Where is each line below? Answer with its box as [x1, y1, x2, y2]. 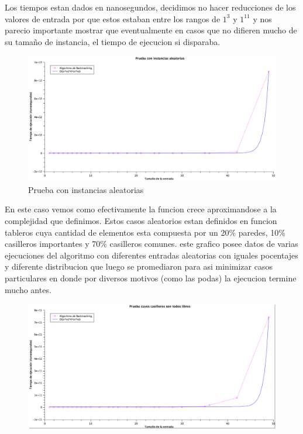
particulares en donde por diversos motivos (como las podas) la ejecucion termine [5, 272, 297, 284]
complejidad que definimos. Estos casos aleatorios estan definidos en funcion [5, 215, 277, 227]
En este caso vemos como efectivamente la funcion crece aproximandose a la [5, 203, 277, 215]
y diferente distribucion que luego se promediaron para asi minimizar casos [5, 260, 273, 273]
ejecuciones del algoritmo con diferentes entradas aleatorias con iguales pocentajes [5, 249, 298, 261]
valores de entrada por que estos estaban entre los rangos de [5, 12, 221, 25]
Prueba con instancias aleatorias [28, 183, 144, 195]
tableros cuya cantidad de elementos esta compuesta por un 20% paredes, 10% [5, 226, 285, 238]
